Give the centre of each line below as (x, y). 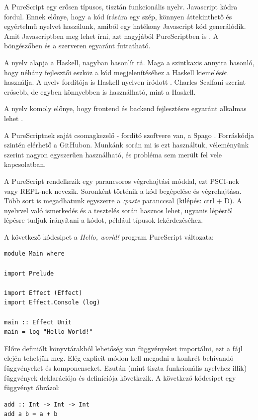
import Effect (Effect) (43, 293)
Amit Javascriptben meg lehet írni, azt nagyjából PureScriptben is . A (111, 36)
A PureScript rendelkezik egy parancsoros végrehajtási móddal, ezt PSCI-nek (122, 181)
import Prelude (29, 273)
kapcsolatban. (25, 164)
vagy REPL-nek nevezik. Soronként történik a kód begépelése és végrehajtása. (123, 191)
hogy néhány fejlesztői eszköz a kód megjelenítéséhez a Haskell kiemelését (116, 72)
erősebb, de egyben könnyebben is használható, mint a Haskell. (100, 91)
